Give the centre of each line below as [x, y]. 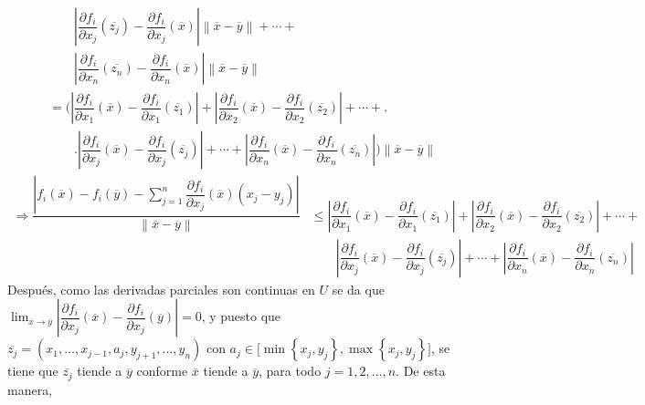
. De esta [421, 371]
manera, [30, 389]
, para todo [290, 371]
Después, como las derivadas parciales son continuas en [161, 289]
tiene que [33, 371]
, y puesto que [241, 316]
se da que [358, 289]
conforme [162, 371]
